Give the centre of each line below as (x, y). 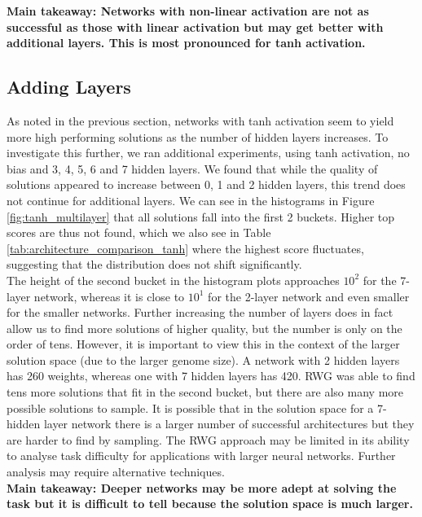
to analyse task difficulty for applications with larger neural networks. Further (201, 456)
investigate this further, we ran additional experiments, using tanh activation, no (208, 153)
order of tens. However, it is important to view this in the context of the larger (203, 344)
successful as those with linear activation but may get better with (195, 26)
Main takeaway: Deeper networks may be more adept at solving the (202, 487)
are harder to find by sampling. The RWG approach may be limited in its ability (208, 439)
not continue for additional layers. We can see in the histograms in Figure (191, 200)
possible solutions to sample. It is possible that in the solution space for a (190, 407)
